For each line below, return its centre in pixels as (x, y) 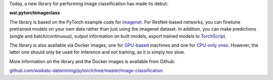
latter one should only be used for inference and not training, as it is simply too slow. (97, 52)
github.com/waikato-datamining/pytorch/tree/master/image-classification (86, 70)
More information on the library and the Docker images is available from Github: (92, 61)
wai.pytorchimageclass (35, 13)
